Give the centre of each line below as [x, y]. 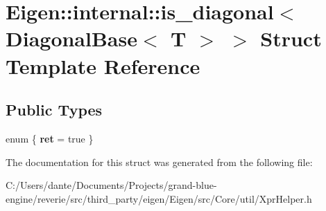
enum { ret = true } [50, 138]
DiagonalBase [71, 38]
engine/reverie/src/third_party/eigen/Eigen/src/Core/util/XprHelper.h [159, 198]
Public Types [54, 110]
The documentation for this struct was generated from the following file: [159, 162]
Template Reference [103, 65]
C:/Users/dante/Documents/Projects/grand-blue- [111, 185]
